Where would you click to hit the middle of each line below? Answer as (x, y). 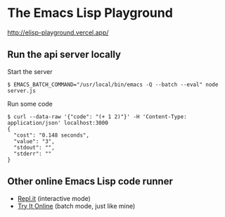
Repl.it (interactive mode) (54, 198)
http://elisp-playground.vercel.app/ (58, 32)
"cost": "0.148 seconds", (52, 135)
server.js (22, 91)
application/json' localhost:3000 (58, 123)
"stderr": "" (33, 154)
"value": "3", (34, 141)
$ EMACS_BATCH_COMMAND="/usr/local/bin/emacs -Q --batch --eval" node (113, 85)
